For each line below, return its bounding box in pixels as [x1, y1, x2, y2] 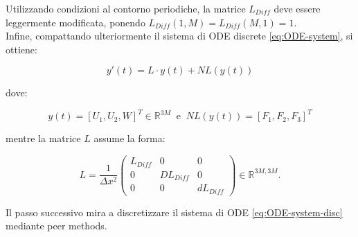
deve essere [274, 1, 321, 15]
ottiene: [6, 42, 37, 56]
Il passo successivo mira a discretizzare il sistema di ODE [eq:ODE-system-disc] [6, 204, 343, 219]
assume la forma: [93, 131, 165, 146]
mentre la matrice [6, 131, 81, 146]
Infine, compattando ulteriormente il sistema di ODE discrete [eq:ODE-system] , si [6, 28, 353, 43]
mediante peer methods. [6, 218, 107, 233]
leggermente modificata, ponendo [6, 15, 145, 29]
